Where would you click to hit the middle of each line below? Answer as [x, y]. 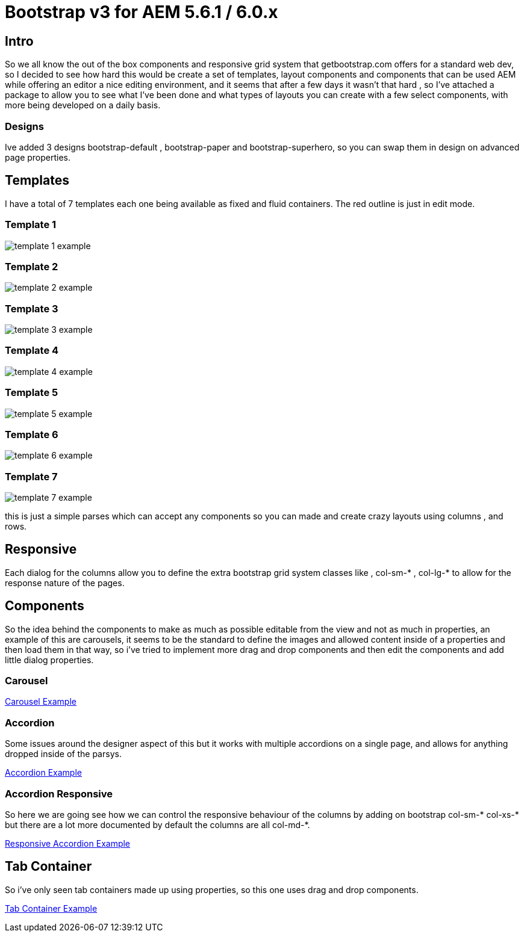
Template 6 [32, 434]
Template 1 [31, 225]
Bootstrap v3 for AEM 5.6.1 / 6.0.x [142, 12]
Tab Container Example [51, 908]
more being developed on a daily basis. [83, 105]
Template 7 [31, 476]
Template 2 [32, 266]
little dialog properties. [49, 660]
